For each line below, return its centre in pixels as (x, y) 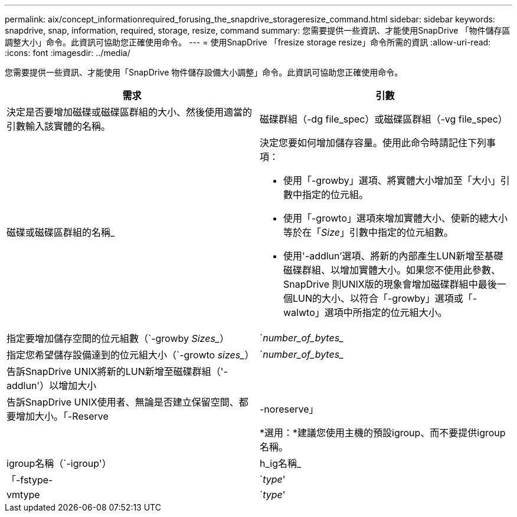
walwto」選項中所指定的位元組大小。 (365, 312)
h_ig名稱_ (281, 463)
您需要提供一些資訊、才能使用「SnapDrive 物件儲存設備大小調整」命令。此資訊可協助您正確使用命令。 (204, 72)
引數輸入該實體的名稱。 (59, 126)
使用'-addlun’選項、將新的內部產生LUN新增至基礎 (393, 256)
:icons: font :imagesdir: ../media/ (68, 53)
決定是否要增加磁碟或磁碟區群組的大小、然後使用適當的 (130, 112)
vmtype (23, 495)
